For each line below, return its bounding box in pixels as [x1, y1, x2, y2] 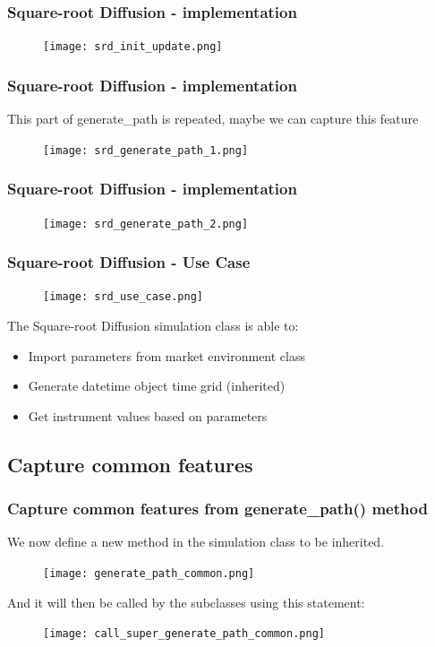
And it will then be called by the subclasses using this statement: [7, 592, 365, 611]
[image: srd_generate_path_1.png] [43, 143, 249, 157]
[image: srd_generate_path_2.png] [43, 217, 249, 230]
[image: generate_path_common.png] [43, 567, 255, 581]
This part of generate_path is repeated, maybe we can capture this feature [7, 109, 419, 128]
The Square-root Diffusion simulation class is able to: [7, 316, 299, 335]
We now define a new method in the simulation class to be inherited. [7, 532, 385, 551]
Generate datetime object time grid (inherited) [28, 376, 286, 395]
